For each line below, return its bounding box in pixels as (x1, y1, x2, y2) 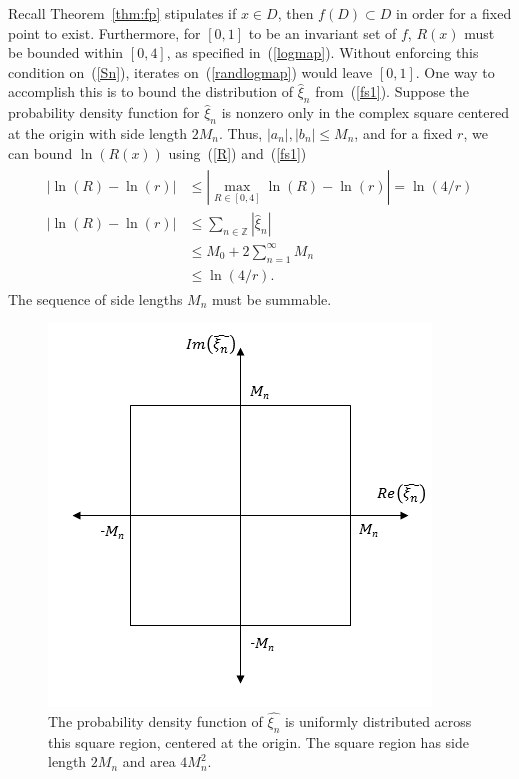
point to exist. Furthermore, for (8, 22, 201, 43)
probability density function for (8, 102, 200, 123)
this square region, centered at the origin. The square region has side (48, 731, 469, 752)
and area (122, 751, 176, 772)
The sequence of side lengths (8, 288, 183, 309)
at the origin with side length (8, 122, 188, 143)
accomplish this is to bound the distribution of (8, 81, 294, 102)
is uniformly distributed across (284, 711, 472, 732)
